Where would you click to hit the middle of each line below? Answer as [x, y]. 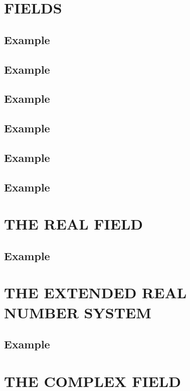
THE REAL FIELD [73, 224]
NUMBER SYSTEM [78, 312]
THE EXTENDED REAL [96, 292]
